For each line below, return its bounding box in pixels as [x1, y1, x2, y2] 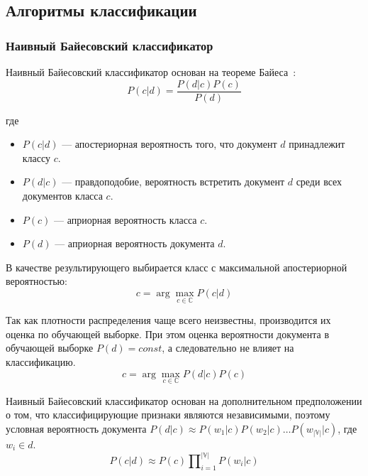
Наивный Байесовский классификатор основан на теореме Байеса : [6, 65, 296, 79]
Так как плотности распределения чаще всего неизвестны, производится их [6, 313, 331, 328]
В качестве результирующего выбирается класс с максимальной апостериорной [6, 259, 347, 274]
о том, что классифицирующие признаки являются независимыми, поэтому [6, 407, 330, 422]
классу [22, 150, 51, 165]
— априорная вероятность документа [55, 236, 215, 251]
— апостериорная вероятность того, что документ [62, 136, 277, 151]
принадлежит [289, 136, 345, 151]
